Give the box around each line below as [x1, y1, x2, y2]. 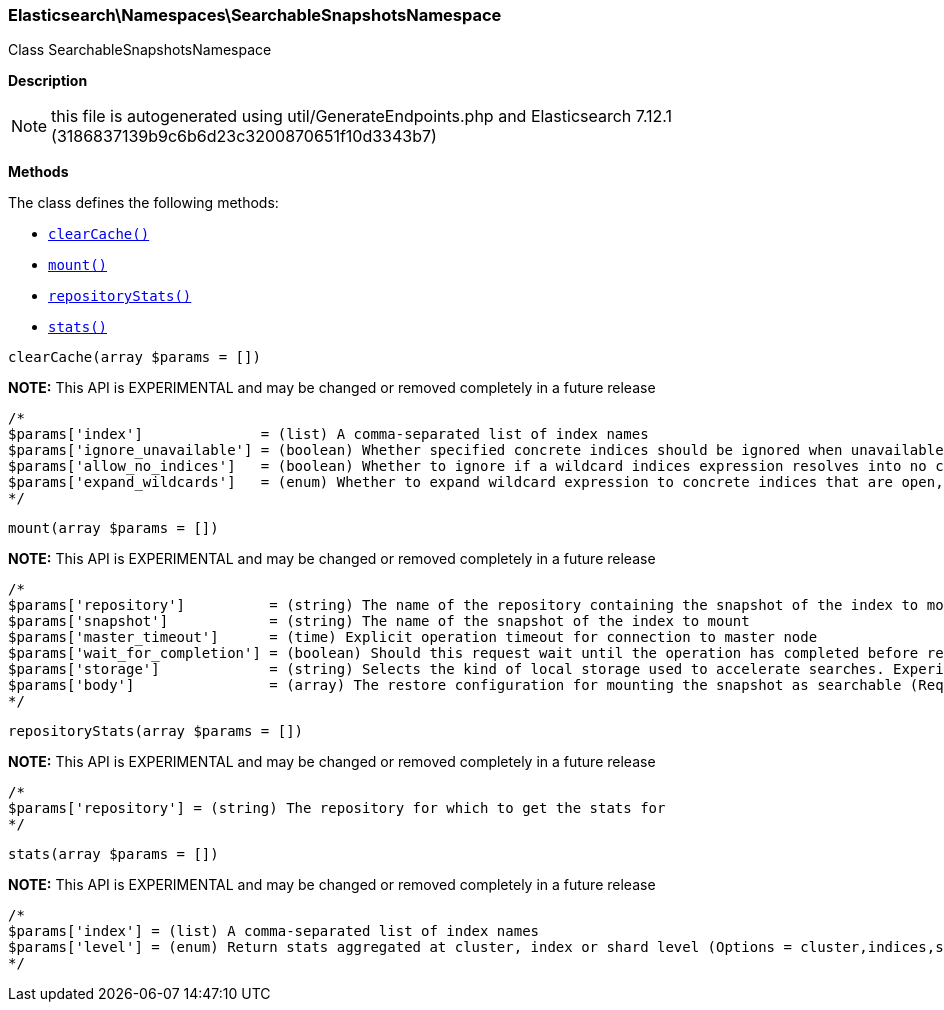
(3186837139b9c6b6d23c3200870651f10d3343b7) [51, 126, 437, 147]
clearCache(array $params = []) [8, 349, 261, 366]
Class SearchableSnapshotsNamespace [8, 41, 272, 59]
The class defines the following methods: [8, 194, 279, 212]
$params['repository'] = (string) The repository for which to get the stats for [8, 800, 666, 817]
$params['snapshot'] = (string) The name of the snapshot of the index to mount [8, 613, 750, 630]
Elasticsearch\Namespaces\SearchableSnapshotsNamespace [8, 5, 502, 25]
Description [8, 72, 88, 90]
